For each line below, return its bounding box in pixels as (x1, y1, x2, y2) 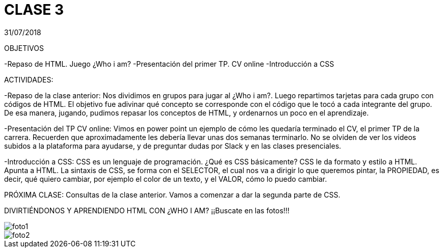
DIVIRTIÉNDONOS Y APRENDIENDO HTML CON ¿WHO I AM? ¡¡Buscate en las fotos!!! (4, 206, 290, 215)
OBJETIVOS (4, 43, 44, 52)
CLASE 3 (4, 1, 64, 18)
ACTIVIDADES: (4, 75, 54, 84)
